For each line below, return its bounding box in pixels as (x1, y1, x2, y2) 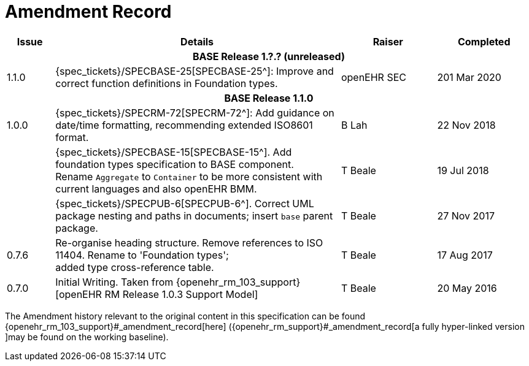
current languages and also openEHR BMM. (55, 182, 257, 195)
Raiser (373, 35, 403, 48)
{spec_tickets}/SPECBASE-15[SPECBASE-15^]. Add (55, 145, 292, 158)
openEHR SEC (341, 71, 406, 83)
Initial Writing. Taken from (55, 275, 174, 288)
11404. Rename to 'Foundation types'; (55, 248, 229, 261)
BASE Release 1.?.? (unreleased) (193, 50, 345, 63)
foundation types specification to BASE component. (55, 158, 294, 170)
